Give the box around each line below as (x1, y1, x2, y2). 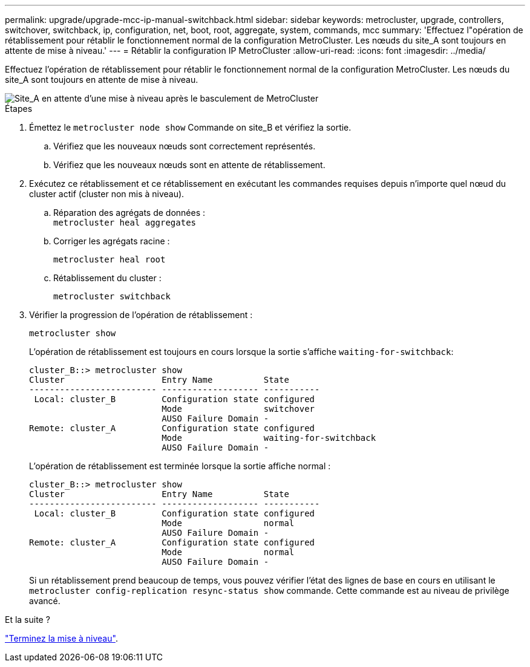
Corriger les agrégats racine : (53, 236, 170, 246)
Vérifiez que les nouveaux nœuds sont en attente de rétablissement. (53, 160, 326, 170)
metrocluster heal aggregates (53, 218, 197, 227)
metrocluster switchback (53, 291, 171, 301)
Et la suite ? (5, 614, 50, 625)
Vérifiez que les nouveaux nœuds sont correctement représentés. (53, 141, 316, 151)
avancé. (29, 596, 61, 606)
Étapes (5, 103, 33, 114)
